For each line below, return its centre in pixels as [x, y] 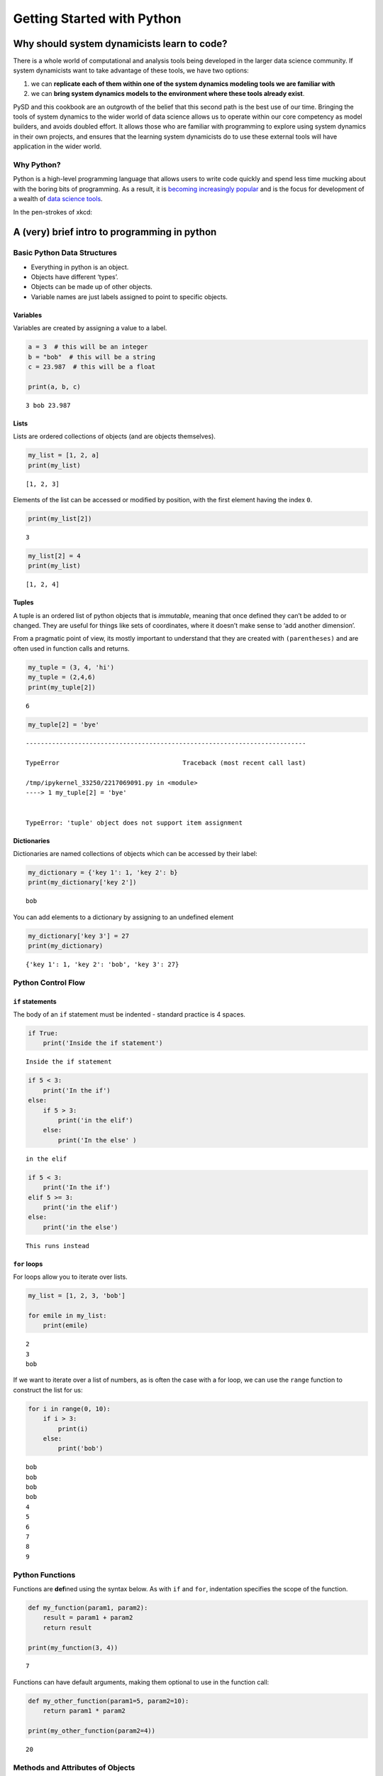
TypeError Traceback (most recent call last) [166, 763]
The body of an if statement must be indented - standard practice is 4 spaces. [129, 1014]
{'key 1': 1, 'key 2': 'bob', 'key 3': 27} [102, 965]
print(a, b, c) [54, 386]
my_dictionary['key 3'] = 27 [79, 936]
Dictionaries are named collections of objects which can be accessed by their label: [135, 854]
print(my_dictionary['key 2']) [83, 882]
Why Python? [37, 165]
